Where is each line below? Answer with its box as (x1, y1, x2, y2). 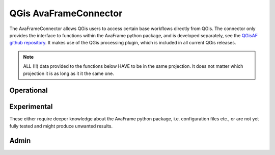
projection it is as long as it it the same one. (23, 70, 114, 76)
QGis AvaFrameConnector (9, 8, 123, 19)
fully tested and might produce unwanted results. (9, 123, 113, 129)
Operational (9, 86, 48, 95)
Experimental (9, 102, 53, 111)
